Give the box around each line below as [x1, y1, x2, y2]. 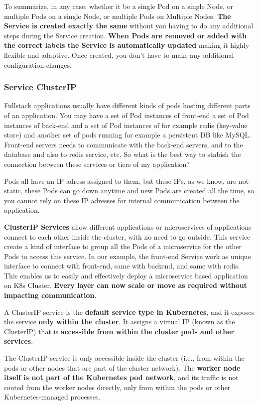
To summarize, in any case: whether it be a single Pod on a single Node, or [4, 1, 234, 11]
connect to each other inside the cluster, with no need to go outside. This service [4, 231, 251, 242]
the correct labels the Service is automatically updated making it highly [4, 40, 250, 50]
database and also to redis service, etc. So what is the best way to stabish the [4, 149, 241, 159]
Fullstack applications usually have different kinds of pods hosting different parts [4, 100, 251, 111]
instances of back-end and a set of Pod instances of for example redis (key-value [4, 120, 248, 130]
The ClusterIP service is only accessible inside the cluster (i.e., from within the [4, 353, 245, 363]
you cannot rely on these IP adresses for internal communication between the [4, 195, 240, 205]
